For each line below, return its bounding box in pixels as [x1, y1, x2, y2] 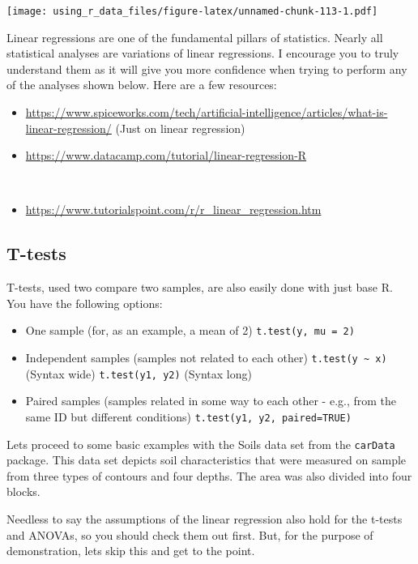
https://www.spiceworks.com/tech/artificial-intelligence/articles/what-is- [25, 104, 388, 121]
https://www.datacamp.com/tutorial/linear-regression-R [25, 147, 307, 164]
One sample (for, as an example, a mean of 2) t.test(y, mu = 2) [25, 322, 355, 339]
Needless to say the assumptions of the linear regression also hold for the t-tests [6, 511, 403, 528]
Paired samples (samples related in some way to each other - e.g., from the [25, 392, 397, 409]
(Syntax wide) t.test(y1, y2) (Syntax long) [25, 365, 252, 382]
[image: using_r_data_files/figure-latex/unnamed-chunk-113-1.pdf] [6, 6, 378, 17]
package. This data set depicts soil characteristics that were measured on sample [6, 451, 407, 468]
